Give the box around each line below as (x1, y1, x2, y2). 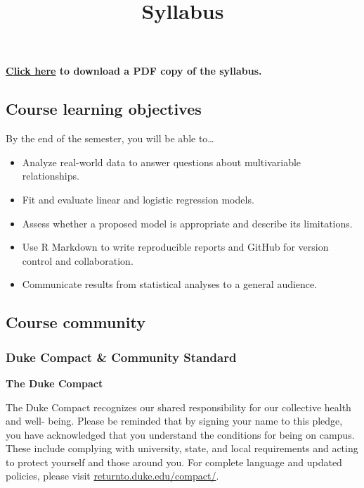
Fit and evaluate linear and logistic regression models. (22, 192, 254, 206)
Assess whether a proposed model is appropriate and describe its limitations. (22, 215, 353, 230)
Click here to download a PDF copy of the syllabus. (6, 63, 262, 78)
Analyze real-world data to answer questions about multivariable (22, 154, 301, 169)
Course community (6, 311, 145, 333)
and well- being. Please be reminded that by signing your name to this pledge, (6, 413, 343, 428)
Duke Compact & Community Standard (6, 348, 237, 365)
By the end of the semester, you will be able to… (6, 131, 214, 146)
